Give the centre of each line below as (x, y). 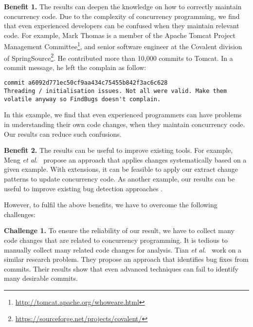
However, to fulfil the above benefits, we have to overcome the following (111, 205)
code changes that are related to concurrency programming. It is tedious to (116, 240)
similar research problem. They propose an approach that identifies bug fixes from (126, 259)
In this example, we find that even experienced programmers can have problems (123, 115)
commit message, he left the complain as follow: (75, 67)
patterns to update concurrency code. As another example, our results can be (119, 179)
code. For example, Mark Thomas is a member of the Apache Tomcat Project (120, 35)
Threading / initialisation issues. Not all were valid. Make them (116, 91)
